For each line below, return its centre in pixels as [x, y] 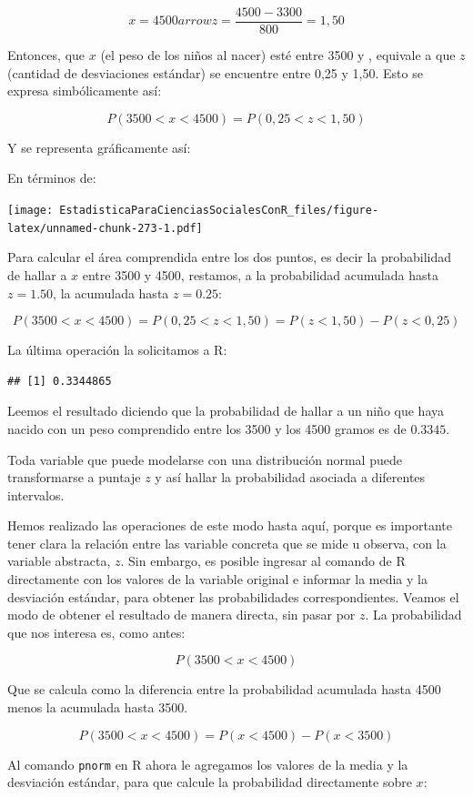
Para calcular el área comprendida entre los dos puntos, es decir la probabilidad [230, 257]
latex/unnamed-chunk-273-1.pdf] [105, 228]
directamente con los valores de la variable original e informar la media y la [217, 579]
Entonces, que [46, 55]
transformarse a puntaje [74, 477]
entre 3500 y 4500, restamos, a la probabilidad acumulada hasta [260, 274]
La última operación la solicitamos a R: [117, 350]
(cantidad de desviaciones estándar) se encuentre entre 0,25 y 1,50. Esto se [215, 72]
